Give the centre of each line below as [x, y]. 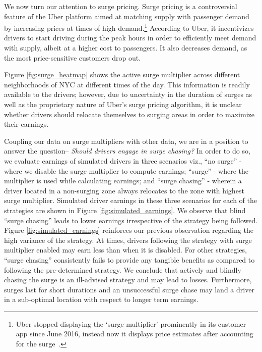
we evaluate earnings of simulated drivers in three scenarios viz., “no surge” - [123, 160]
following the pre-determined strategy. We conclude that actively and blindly [123, 269]
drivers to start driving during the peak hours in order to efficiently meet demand [130, 38]
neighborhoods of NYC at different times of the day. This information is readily [127, 84]
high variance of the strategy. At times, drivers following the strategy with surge [128, 240]
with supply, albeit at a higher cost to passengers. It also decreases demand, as [126, 48]
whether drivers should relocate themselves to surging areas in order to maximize [129, 114]
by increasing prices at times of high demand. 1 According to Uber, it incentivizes [129, 27]
